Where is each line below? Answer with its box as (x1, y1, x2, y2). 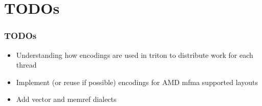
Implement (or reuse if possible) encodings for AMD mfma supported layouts (16, 76, 258, 87)
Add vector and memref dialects (16, 94, 117, 104)
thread (16, 59, 37, 70)
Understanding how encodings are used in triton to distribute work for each (16, 49, 253, 60)
